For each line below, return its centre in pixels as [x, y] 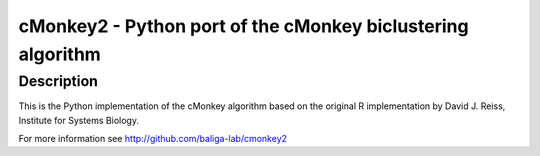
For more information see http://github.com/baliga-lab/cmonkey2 [153, 138]
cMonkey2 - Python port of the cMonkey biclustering [243, 26]
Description [58, 81]
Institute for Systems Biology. [79, 120]
